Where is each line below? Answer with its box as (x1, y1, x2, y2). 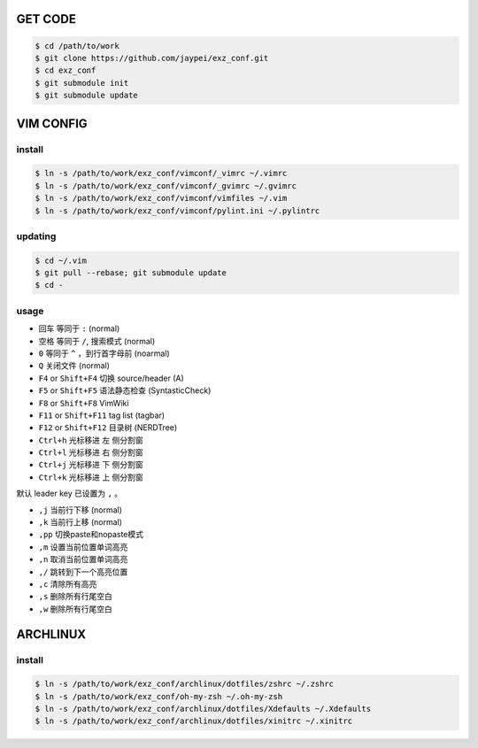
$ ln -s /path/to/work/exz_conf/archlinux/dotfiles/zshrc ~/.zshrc (35, 679, 335, 690)
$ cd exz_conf (35, 66, 96, 75)
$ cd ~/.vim (35, 255, 88, 266)
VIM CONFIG (16, 116, 88, 131)
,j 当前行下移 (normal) (38, 505, 123, 515)
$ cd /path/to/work (35, 41, 119, 50)
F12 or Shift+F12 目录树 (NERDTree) (38, 422, 178, 433)
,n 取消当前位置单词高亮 (38, 554, 128, 565)
